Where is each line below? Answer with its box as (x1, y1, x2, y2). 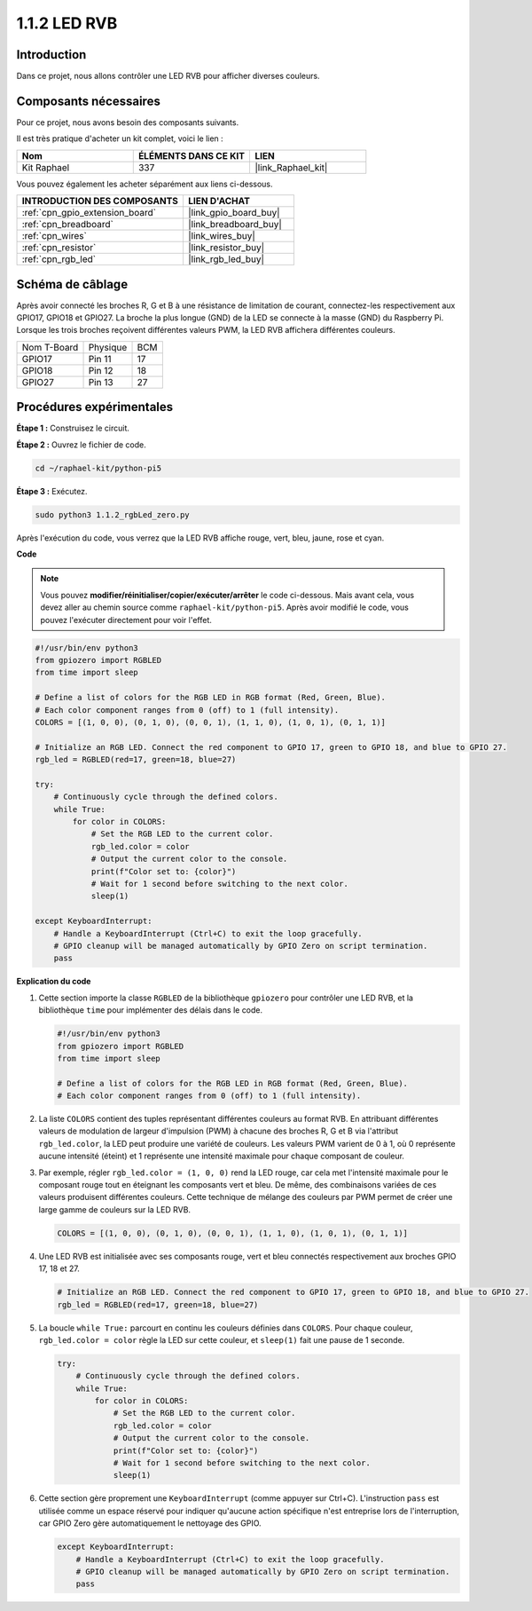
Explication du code (16, 976, 91, 987)
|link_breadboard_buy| (187, 218, 283, 231)
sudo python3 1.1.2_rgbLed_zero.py (35, 509, 190, 519)
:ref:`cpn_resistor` (21, 241, 97, 254)
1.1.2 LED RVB (16, 13, 118, 33)
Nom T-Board (21, 341, 79, 353)
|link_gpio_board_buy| (187, 207, 280, 219)
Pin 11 (88, 352, 112, 365)
